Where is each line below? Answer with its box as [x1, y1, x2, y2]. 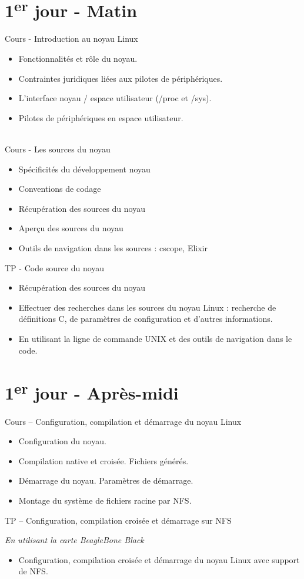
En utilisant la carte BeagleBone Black [5, 534, 144, 546]
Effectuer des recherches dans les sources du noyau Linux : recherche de [18, 301, 276, 313]
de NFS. [18, 565, 48, 577]
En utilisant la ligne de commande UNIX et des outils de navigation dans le [18, 332, 292, 344]
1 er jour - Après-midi [5, 378, 179, 405]
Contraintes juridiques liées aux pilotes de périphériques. [18, 72, 223, 84]
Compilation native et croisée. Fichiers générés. [18, 454, 189, 467]
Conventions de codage [18, 182, 101, 195]
